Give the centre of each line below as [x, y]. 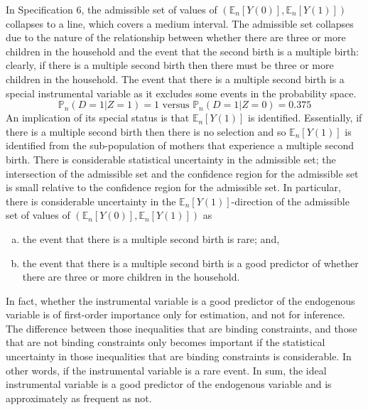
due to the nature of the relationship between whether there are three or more [176, 37]
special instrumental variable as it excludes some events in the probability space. [181, 93]
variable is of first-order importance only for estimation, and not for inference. [175, 314]
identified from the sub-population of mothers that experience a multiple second [180, 145]
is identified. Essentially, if [305, 118]
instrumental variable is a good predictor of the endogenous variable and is [169, 384]
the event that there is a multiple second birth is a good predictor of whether [190, 263]
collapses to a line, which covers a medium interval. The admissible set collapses [180, 23]
